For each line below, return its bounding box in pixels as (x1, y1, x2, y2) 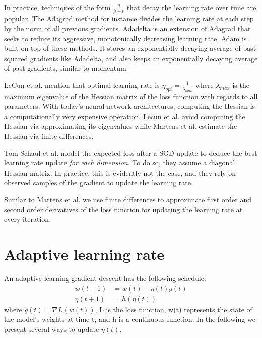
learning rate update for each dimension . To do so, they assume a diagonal (4, 157, 235, 168)
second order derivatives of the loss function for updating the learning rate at (4, 204, 243, 214)
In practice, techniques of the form (4, 2, 111, 12)
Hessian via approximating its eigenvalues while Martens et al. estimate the (4, 121, 237, 131)
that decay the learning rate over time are (126, 2, 256, 12)
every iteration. (4, 214, 51, 224)
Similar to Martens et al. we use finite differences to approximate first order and (4, 194, 251, 205)
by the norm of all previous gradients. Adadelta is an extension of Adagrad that (4, 23, 251, 33)
